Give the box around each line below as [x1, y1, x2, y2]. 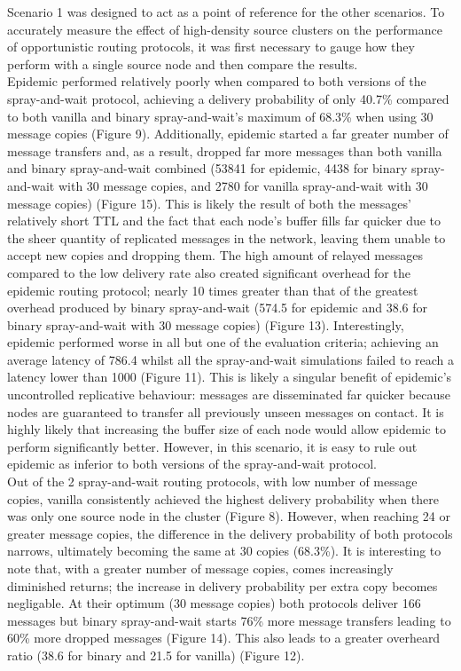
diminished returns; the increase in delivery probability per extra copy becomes [7, 576, 438, 595]
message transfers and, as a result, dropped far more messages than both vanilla [7, 141, 442, 160]
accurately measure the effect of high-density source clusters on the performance [7, 20, 442, 38]
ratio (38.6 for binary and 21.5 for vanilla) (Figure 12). [7, 645, 305, 664]
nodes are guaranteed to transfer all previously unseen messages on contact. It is [7, 402, 444, 421]
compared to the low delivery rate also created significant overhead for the [7, 263, 410, 281]
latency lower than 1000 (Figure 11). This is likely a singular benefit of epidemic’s [7, 367, 452, 386]
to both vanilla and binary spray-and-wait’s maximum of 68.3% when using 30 [7, 107, 434, 125]
